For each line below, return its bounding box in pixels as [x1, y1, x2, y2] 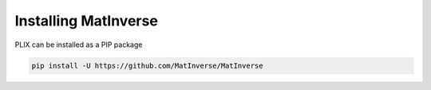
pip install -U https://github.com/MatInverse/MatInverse [31, 61, 263, 70]
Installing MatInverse [14, 12, 159, 29]
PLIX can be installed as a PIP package [14, 40, 143, 49]
